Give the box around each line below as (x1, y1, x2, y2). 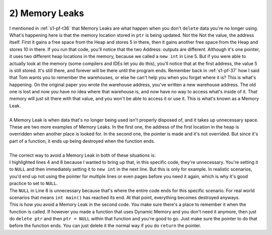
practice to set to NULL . (9, 181, 58, 187)
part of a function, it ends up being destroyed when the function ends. (9, 138, 156, 144)
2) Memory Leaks (9, 8, 84, 19)
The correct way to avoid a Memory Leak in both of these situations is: (9, 152, 156, 158)
